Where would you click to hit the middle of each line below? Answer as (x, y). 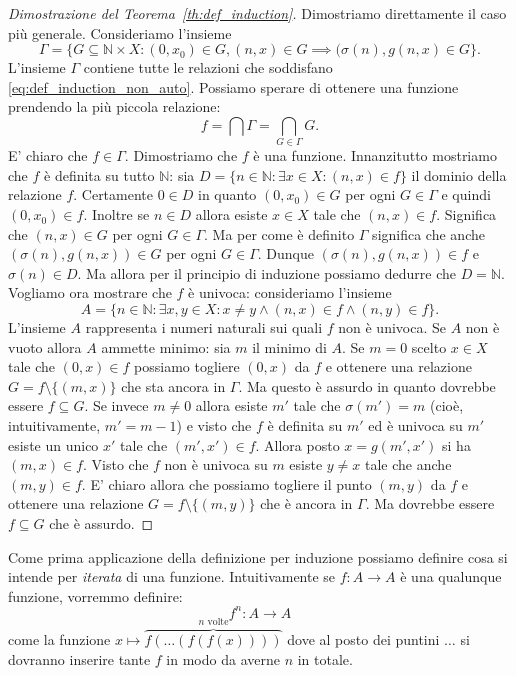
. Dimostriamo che (181, 155)
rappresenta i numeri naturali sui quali (204, 327)
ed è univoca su (415, 425)
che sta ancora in (173, 385)
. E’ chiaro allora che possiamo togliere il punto (226, 483)
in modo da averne (223, 658)
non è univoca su (216, 464)
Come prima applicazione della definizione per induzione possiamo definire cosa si (258, 556)
